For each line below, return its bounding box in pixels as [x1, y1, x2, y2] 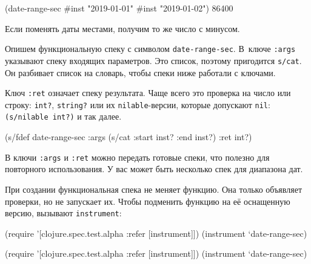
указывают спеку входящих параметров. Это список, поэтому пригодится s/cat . [5, 54, 302, 66]
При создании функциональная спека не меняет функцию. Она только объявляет [5, 182, 302, 195]
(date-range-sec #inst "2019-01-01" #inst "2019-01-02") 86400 [5, 2, 233, 14]
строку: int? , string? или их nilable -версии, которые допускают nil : [5, 98, 270, 111]
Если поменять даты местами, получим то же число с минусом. [5, 22, 240, 34]
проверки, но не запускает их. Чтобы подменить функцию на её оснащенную [5, 195, 290, 207]
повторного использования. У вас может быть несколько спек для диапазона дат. [5, 163, 303, 175]
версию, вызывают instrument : [5, 207, 122, 219]
